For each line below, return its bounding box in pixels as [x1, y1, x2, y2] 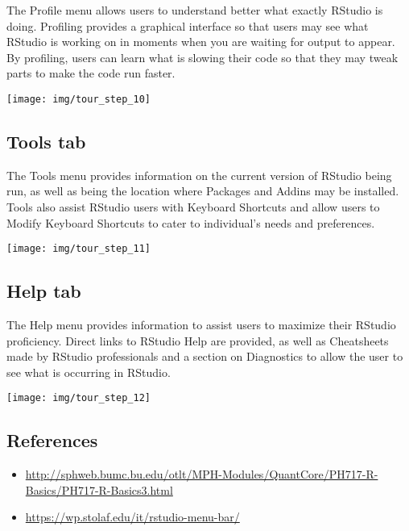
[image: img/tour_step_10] [6, 93, 151, 105]
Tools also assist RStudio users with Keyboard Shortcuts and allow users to [6, 199, 380, 215]
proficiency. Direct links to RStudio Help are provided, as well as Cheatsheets [6, 332, 389, 349]
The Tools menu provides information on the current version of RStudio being [6, 166, 392, 183]
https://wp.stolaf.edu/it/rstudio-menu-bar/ [25, 508, 240, 525]
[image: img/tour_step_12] [6, 392, 151, 404]
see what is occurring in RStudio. [6, 363, 171, 380]
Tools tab [6, 129, 86, 154]
